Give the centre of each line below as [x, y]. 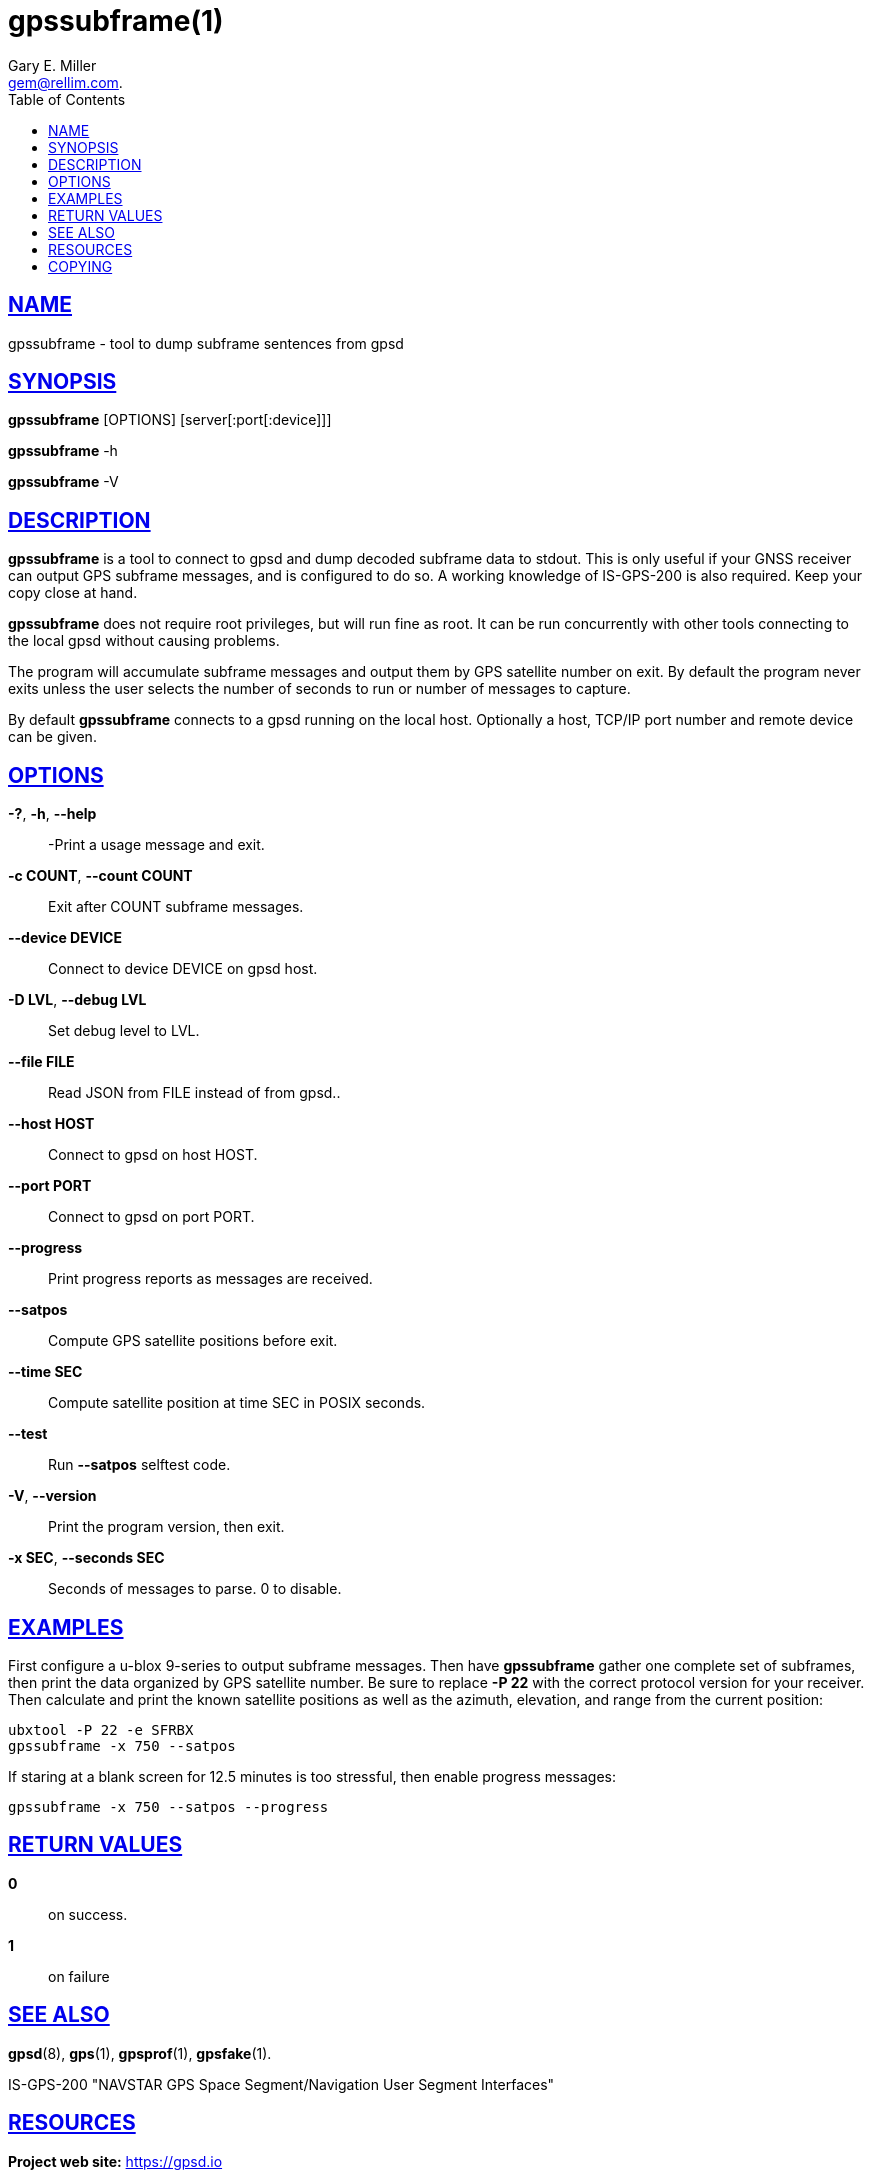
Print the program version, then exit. [166, 1527]
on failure [79, 1976]
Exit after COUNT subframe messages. [176, 907]
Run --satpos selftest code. [139, 1465]
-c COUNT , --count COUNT [100, 876]
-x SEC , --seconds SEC [86, 1558]
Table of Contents [67, 99]
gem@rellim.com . [65, 82]
